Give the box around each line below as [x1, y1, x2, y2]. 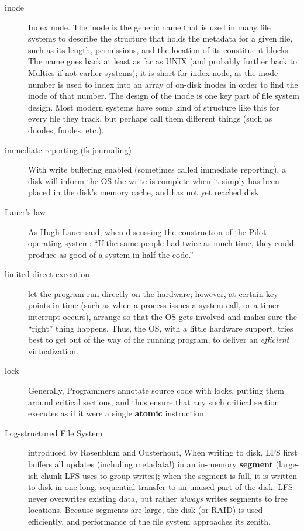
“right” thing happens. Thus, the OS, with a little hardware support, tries [28, 322, 293, 334]
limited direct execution [5, 268, 90, 280]
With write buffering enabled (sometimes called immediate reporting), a [28, 163, 286, 175]
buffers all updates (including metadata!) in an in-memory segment [28, 458, 273, 470]
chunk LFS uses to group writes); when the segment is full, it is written [40, 469, 297, 481]
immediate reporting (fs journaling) [5, 143, 132, 156]
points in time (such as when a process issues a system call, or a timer [28, 299, 279, 311]
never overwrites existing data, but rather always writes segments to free [28, 492, 288, 504]
